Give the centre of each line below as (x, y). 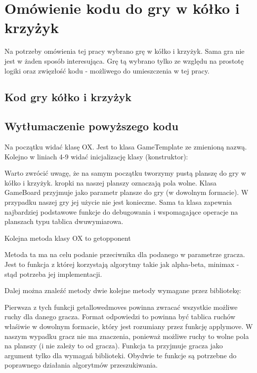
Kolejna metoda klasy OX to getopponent (68, 238)
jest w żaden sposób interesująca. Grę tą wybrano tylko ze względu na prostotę (124, 60)
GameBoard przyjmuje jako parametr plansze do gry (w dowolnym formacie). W (127, 192)
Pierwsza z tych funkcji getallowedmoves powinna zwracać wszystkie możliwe (121, 307)
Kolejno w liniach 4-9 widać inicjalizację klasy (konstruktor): (96, 156)
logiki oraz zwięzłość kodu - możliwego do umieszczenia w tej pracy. (107, 70)
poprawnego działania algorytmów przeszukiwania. (81, 365)
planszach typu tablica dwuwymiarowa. (64, 221)
